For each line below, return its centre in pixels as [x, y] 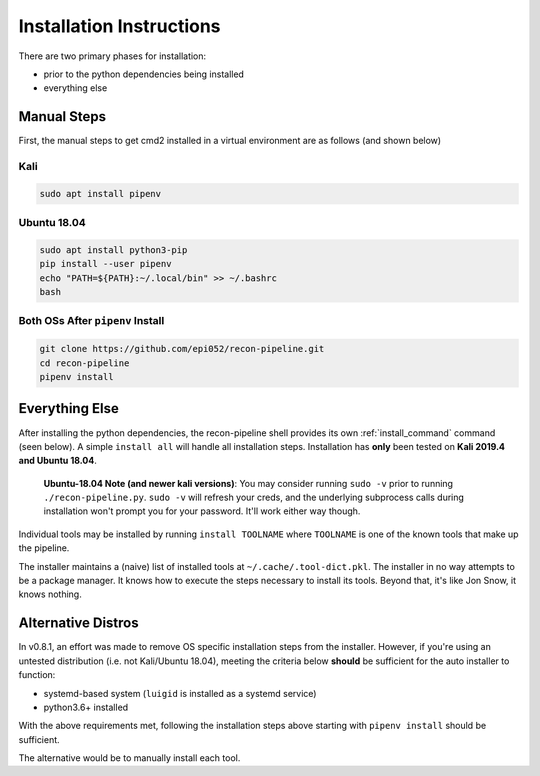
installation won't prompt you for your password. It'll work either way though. [202, 511]
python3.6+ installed [86, 707]
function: [37, 675]
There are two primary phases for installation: [112, 56]
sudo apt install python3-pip [113, 249]
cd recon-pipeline [84, 363]
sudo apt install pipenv [100, 193]
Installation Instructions [119, 26]
